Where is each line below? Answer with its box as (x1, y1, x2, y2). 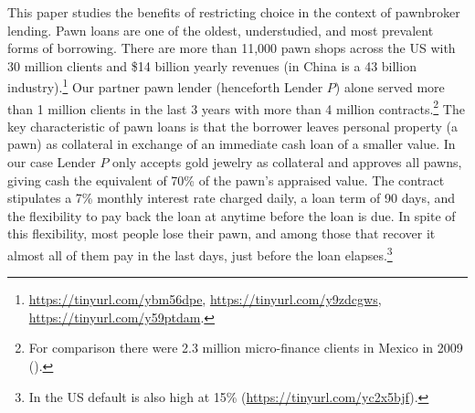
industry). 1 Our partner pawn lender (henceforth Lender (7, 75, 323, 97)
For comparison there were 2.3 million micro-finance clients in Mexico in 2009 (28, 338, 463, 357)
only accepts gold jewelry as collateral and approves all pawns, (112, 153, 462, 172)
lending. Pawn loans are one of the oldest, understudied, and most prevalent (7, 20, 434, 39)
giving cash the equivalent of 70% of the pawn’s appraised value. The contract (7, 170, 445, 189)
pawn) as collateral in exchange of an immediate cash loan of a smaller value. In (7, 134, 456, 154)
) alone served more (334, 78, 445, 97)
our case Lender (7, 153, 96, 172)
